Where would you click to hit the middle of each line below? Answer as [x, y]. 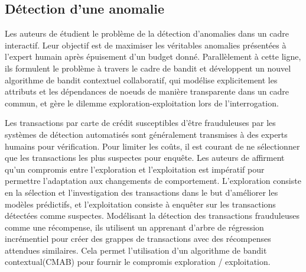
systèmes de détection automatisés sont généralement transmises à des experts [146, 134]
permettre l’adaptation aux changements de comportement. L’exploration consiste [153, 181]
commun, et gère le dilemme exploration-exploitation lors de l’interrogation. [142, 103]
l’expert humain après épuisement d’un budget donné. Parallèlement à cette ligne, [153, 56]
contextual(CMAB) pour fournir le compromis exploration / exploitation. [138, 262]
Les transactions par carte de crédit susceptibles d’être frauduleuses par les [140, 123]
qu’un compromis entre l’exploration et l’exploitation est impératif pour [135, 169]
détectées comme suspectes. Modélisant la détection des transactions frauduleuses [152, 216]
